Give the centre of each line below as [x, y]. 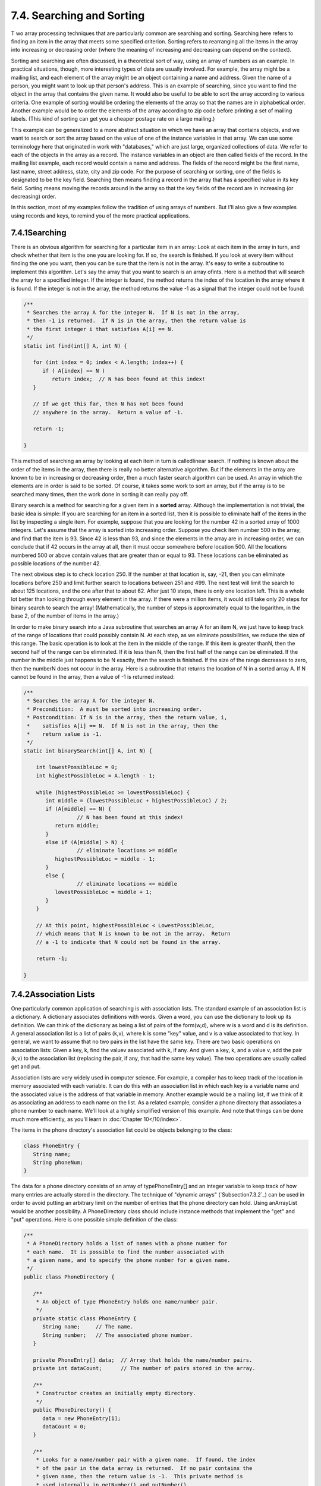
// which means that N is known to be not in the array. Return [133, 934]
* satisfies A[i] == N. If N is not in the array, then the [122, 726]
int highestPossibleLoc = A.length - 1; [96, 775]
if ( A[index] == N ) [74, 371]
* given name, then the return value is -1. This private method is [139, 1476]
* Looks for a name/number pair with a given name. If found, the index [146, 1460]
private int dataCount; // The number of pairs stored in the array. [144, 1368]
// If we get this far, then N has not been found [108, 404]
